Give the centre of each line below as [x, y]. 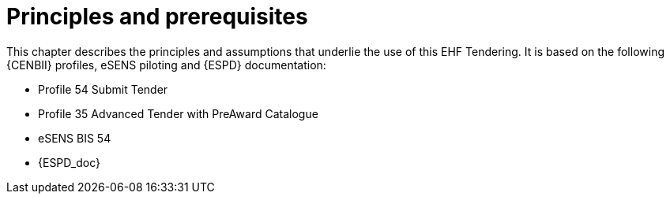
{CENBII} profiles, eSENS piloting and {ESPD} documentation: [166, 65]
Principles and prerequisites [157, 17]
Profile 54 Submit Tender [103, 89]
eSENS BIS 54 [75, 138]
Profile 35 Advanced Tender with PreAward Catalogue [178, 113]
